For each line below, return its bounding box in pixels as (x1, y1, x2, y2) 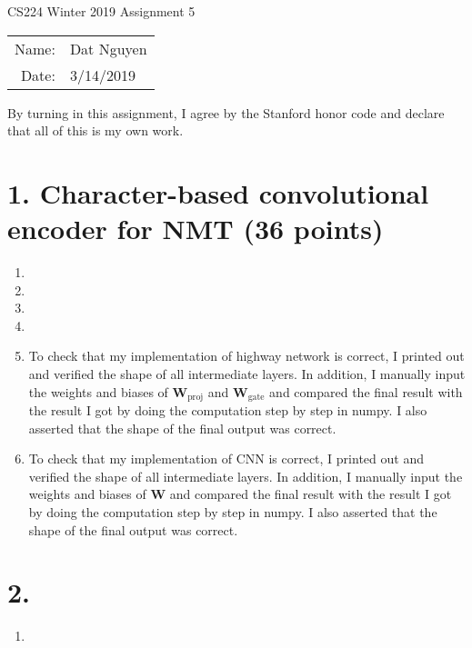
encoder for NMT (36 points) (7, 210, 384, 247)
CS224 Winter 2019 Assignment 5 (7, 2, 196, 20)
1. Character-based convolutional (7, 174, 429, 211)
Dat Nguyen (69, 37, 147, 59)
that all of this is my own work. (7, 121, 184, 140)
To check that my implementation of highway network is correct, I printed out (28, 346, 465, 365)
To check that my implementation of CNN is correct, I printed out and (28, 449, 424, 468)
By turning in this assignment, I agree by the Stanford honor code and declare (7, 103, 445, 122)
